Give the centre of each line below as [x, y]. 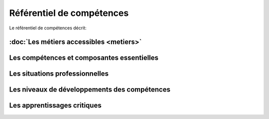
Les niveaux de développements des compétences [90, 90]
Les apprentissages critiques [55, 105]
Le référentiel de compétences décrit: [48, 28]
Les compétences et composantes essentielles [84, 58]
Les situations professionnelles [59, 74]
